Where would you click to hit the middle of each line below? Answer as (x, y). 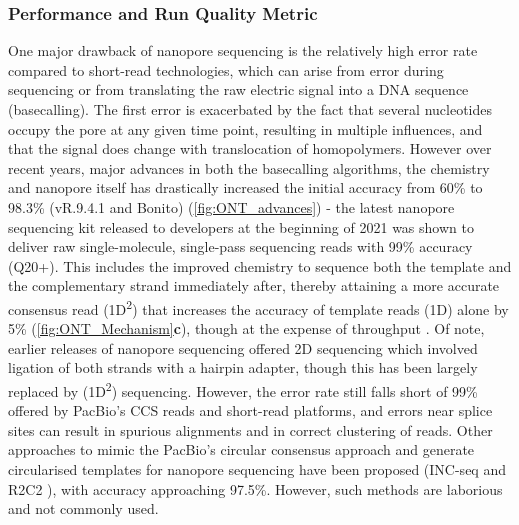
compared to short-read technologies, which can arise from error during (226, 69)
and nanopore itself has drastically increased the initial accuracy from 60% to (245, 187)
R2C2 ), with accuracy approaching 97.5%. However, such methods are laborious (255, 488)
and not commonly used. (83, 508)
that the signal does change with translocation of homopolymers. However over (250, 148)
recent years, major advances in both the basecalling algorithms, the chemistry (249, 167)
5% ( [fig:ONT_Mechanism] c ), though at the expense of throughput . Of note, (246, 328)
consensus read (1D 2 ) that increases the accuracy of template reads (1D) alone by (258, 307)
